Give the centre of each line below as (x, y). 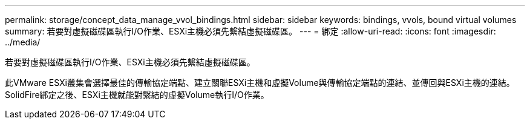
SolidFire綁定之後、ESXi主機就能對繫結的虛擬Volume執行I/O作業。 (137, 95)
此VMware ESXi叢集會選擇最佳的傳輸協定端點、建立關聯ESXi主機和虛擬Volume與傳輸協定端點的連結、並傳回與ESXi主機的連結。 (260, 83)
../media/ (23, 42)
